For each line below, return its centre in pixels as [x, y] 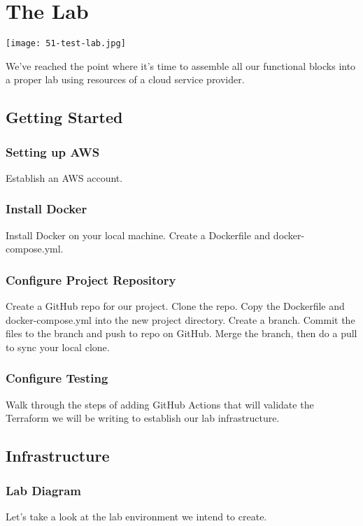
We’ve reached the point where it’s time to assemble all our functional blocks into [181, 65]
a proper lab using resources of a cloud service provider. [125, 79]
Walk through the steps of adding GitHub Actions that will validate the [160, 404]
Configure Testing [57, 378]
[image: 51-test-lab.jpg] [66, 44]
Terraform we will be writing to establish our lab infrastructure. [143, 418]
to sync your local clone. [58, 347]
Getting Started [64, 117]
